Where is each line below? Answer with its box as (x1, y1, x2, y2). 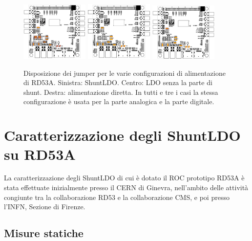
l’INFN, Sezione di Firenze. (4, 201, 85, 212)
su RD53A (4, 144, 76, 164)
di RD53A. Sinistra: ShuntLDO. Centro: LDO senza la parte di (23, 77, 212, 88)
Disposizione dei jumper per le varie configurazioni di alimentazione (23, 67, 226, 78)
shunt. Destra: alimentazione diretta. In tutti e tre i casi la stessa (23, 87, 218, 97)
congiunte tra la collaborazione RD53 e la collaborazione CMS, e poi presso (4, 192, 230, 202)
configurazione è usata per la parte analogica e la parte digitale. (23, 96, 214, 107)
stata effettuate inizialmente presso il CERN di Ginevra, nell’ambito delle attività (4, 182, 249, 192)
